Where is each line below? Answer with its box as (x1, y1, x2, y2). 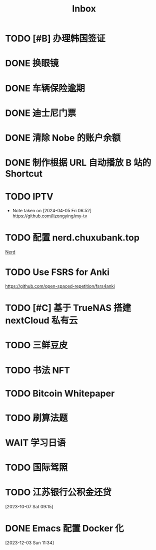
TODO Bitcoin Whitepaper (5, 387, 115, 399)
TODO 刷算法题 (5, 412, 68, 424)
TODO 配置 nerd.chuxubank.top (5, 232, 140, 243)
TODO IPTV (5, 191, 53, 202)
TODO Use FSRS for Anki (5, 266, 110, 278)
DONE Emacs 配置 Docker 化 (5, 523, 124, 534)
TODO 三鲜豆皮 (5, 340, 68, 351)
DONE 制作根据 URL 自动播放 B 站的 (5, 157, 151, 169)
